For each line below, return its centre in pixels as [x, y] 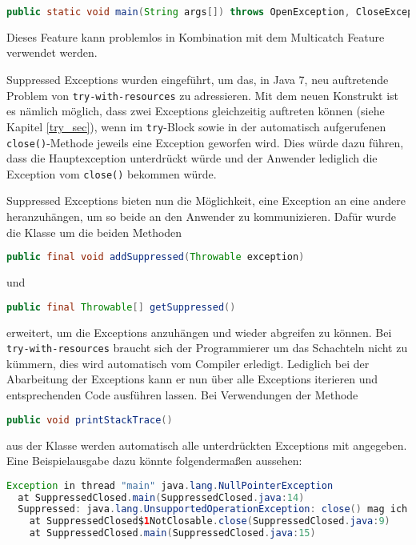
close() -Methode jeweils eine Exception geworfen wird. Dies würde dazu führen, [205, 142]
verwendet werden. [52, 52]
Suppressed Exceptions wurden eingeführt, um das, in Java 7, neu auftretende [198, 80]
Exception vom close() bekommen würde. [112, 173]
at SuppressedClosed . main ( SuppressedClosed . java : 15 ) [172, 533]
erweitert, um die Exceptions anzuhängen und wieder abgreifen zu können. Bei [199, 332]
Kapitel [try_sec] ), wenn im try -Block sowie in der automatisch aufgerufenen [196, 126]
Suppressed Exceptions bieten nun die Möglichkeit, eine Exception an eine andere [206, 200]
